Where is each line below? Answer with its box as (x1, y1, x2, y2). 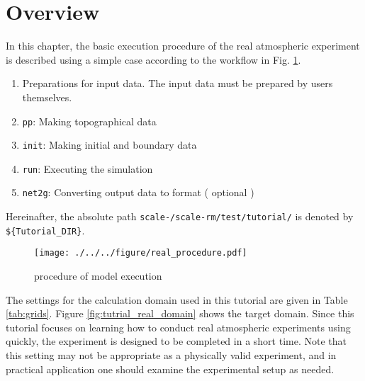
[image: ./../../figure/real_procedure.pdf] (34, 248, 247, 258)
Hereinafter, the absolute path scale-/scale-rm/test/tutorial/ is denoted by (6, 209, 354, 224)
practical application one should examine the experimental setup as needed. (6, 361, 335, 376)
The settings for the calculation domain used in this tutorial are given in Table (6, 292, 348, 307)
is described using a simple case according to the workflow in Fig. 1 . (6, 52, 301, 67)
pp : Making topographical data (22, 113, 157, 128)
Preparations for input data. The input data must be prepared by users (22, 76, 333, 91)
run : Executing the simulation (22, 161, 153, 176)
